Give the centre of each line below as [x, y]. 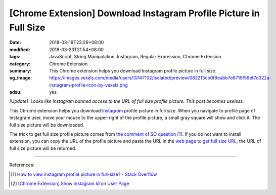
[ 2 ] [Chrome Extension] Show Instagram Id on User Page [70, 183]
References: [22, 165]
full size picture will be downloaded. [47, 125]
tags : [15, 57]
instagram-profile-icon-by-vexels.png [89, 85]
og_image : [21, 78]
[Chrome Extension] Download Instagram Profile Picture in [134, 13]
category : [20, 64]
